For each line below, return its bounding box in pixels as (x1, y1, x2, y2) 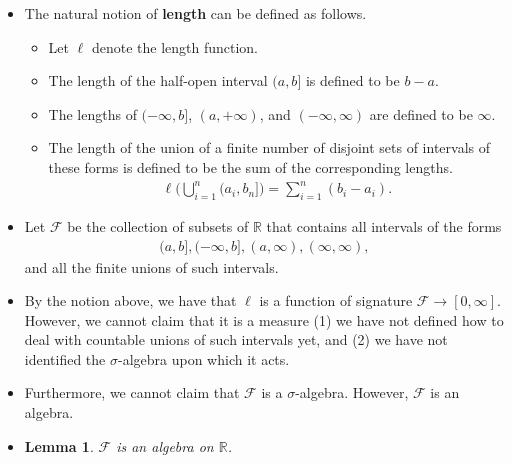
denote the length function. (91, 36, 259, 57)
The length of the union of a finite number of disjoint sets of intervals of (48, 137, 490, 158)
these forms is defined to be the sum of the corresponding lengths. (48, 156, 453, 177)
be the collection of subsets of (67, 215, 249, 236)
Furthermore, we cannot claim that (24, 382, 240, 403)
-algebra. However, (295, 382, 409, 403)
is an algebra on (116, 435, 214, 456)
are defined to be (369, 103, 473, 124)
